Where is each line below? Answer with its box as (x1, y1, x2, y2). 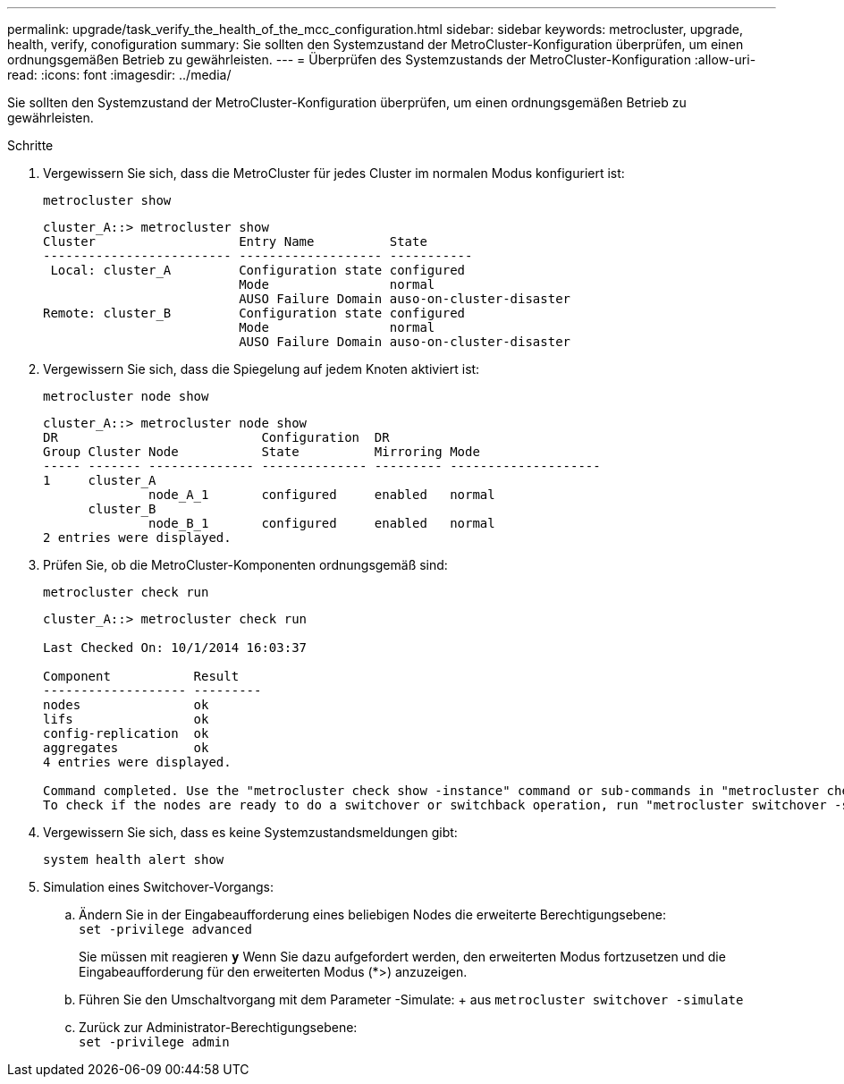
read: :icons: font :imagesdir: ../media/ (7, 67, 232, 82)
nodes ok (43, 698, 209, 712)
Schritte (7, 138, 54, 153)
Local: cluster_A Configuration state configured (50, 263, 466, 277)
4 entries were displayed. (43, 755, 232, 769)
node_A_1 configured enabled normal (148, 487, 495, 502)
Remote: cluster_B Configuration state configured (43, 306, 466, 320)
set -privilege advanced (79, 922, 252, 936)
